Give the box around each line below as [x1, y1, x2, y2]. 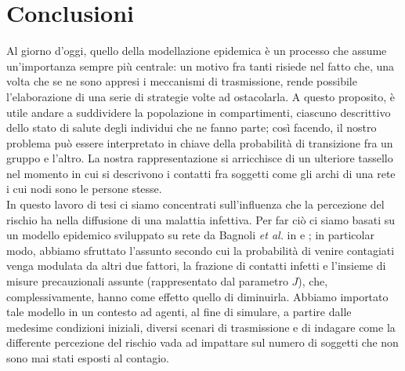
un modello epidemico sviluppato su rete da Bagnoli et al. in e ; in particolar [6, 227, 374, 243]
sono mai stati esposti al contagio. [6, 350, 169, 366]
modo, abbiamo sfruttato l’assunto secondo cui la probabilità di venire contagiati [6, 242, 395, 258]
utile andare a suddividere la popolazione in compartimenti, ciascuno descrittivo [6, 104, 391, 120]
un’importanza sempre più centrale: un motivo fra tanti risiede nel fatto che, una [6, 57, 395, 74]
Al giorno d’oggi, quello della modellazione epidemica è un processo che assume [6, 42, 387, 59]
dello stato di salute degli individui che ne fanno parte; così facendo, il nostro [6, 119, 377, 136]
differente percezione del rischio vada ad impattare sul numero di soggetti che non [6, 334, 399, 351]
